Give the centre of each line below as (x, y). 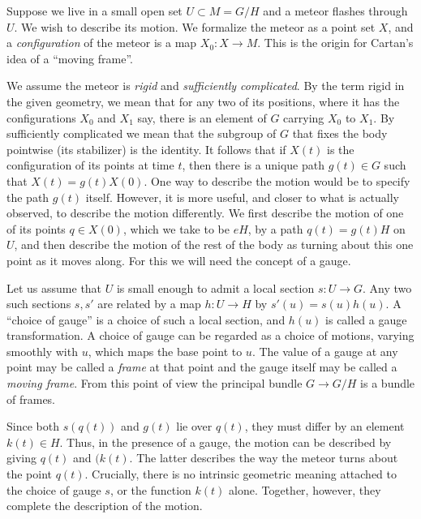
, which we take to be (176, 228)
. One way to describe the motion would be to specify (277, 180)
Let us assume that (54, 287)
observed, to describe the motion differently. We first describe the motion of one (205, 213)
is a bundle (388, 383)
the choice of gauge (54, 489)
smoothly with (42, 351)
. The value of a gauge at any (325, 351)
